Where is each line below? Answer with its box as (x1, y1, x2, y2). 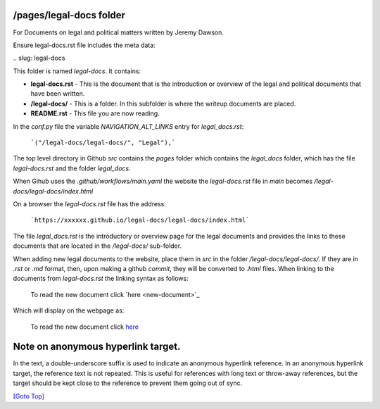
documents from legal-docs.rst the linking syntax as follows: (13, 275, 189, 283)
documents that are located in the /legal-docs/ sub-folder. (13, 241, 182, 250)
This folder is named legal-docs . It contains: (13, 67, 141, 75)
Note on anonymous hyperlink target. (13, 341, 181, 353)
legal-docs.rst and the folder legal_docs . (13, 164, 131, 172)
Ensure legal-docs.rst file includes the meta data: (13, 41, 156, 49)
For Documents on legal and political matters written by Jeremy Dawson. (13, 28, 224, 37)
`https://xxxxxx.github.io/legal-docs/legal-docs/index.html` (30, 216, 250, 225)
